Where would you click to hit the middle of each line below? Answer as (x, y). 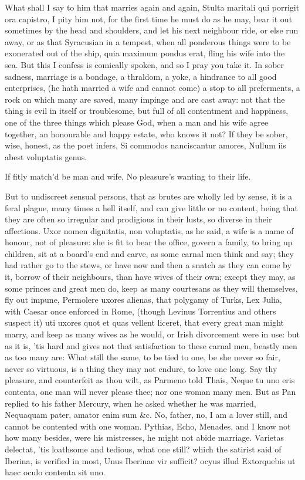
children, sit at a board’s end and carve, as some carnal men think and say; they (149, 253)
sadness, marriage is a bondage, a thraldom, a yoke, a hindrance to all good (141, 76)
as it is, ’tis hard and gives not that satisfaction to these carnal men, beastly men (151, 345)
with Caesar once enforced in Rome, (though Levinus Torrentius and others (140, 311)
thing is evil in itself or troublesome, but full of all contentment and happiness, (147, 111)
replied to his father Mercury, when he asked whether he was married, (131, 403)
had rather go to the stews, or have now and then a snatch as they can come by (148, 265)
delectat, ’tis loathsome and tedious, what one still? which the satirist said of (143, 449)
